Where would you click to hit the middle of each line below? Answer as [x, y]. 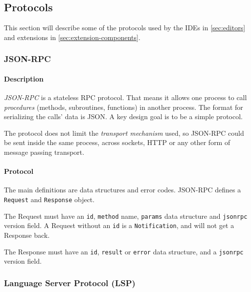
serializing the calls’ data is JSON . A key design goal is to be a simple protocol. [123, 116]
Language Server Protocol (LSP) [70, 282]
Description [24, 78]
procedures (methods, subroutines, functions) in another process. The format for [124, 107]
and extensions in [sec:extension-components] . [72, 37]
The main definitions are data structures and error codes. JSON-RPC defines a [123, 190]
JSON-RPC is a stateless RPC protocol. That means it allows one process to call [125, 97]
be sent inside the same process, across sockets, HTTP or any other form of [117, 142]
